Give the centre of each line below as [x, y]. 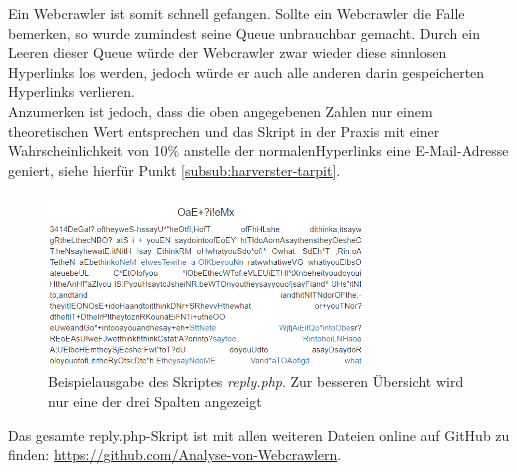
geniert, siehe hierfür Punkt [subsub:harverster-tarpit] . [174, 169]
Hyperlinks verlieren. [71, 91]
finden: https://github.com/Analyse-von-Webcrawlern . [175, 454]
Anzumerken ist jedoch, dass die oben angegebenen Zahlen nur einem [220, 110]
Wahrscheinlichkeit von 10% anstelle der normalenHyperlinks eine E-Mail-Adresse [258, 150]
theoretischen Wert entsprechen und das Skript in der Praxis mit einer [224, 130]
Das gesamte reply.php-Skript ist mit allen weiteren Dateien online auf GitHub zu [259, 434]
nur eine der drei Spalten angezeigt [155, 400]
